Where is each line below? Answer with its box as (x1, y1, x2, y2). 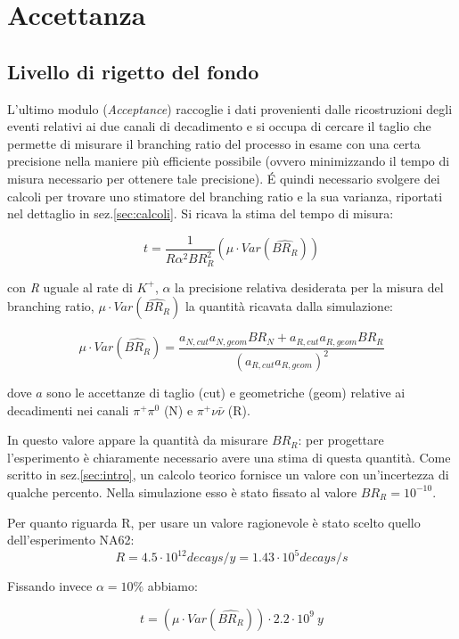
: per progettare (298, 430, 384, 449)
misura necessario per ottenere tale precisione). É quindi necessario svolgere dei (7, 168, 440, 187)
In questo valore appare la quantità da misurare (7, 430, 268, 449)
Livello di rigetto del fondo (7, 57, 259, 85)
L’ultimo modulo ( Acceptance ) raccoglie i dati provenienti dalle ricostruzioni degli (7, 99, 453, 118)
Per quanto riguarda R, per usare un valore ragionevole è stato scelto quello (7, 512, 421, 531)
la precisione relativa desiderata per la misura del (175, 277, 444, 296)
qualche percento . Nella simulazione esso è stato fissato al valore (7, 482, 357, 501)
